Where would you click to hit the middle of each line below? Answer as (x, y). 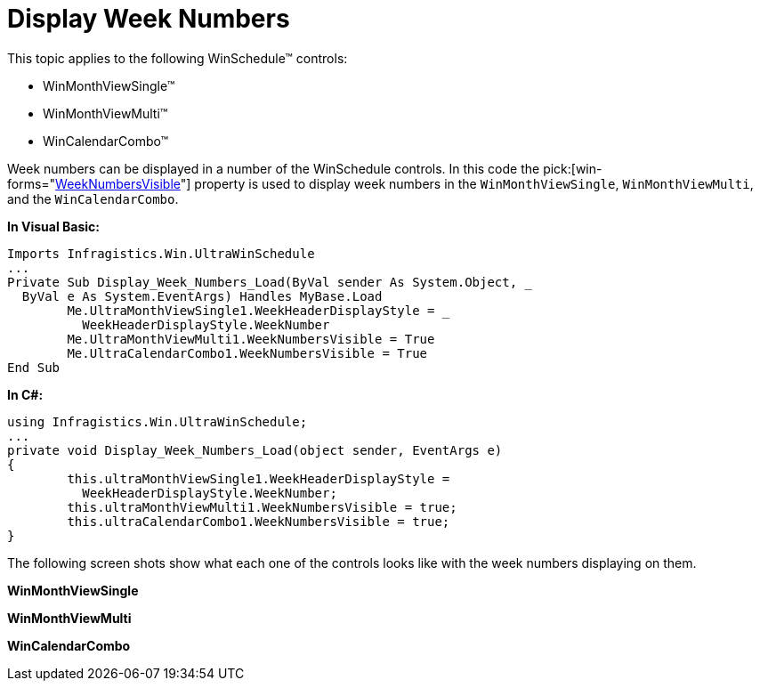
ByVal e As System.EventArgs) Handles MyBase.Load (202, 296)
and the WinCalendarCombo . (93, 198)
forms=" (32, 183)
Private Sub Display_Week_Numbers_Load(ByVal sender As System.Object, (263, 282)
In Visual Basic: (53, 226)
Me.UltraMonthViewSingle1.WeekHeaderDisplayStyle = (251, 310)
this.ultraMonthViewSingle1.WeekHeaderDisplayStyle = (259, 478)
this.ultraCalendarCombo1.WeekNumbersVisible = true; (259, 521)
